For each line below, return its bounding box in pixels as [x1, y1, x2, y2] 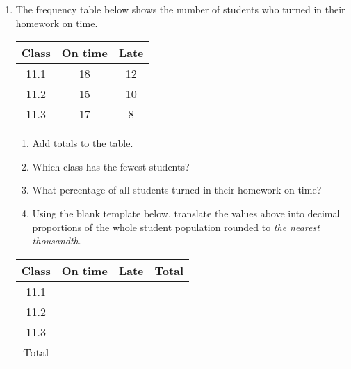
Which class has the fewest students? [32, 159, 190, 173]
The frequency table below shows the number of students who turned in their [15, 2, 345, 16]
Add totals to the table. [32, 136, 133, 150]
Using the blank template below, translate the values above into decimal [32, 205, 341, 220]
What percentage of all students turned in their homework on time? [32, 182, 322, 197]
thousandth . [32, 233, 81, 248]
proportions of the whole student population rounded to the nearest [32, 219, 320, 234]
